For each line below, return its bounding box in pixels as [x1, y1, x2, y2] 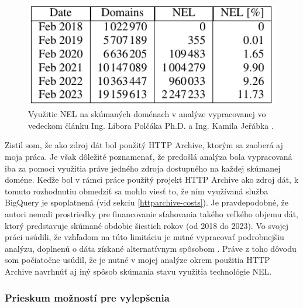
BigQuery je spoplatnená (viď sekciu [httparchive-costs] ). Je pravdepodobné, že [5, 196, 289, 208]
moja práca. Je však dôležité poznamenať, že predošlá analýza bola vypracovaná [5, 150, 292, 163]
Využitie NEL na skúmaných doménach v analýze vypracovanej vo [28, 108, 266, 120]
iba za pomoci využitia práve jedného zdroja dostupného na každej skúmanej [5, 162, 281, 174]
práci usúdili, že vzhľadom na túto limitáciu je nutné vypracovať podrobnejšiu [5, 231, 284, 243]
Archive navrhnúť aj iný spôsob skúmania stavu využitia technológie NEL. [5, 265, 272, 278]
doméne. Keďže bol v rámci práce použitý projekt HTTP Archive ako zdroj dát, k [5, 173, 299, 186]
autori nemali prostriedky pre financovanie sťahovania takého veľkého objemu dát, [5, 208, 299, 220]
